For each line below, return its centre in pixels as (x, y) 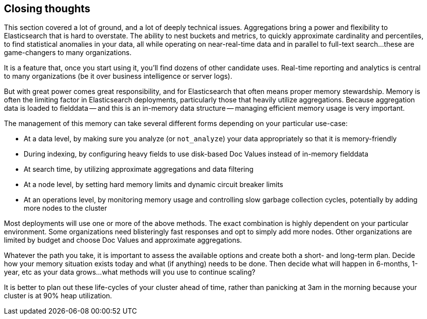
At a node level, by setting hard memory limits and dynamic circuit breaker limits (153, 185)
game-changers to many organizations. (68, 53)
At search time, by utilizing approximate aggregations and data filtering (139, 169)
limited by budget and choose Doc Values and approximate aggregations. (123, 240)
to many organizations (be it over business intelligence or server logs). (118, 76)
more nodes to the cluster (66, 208)
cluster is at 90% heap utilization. (58, 296)
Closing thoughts (47, 9)
